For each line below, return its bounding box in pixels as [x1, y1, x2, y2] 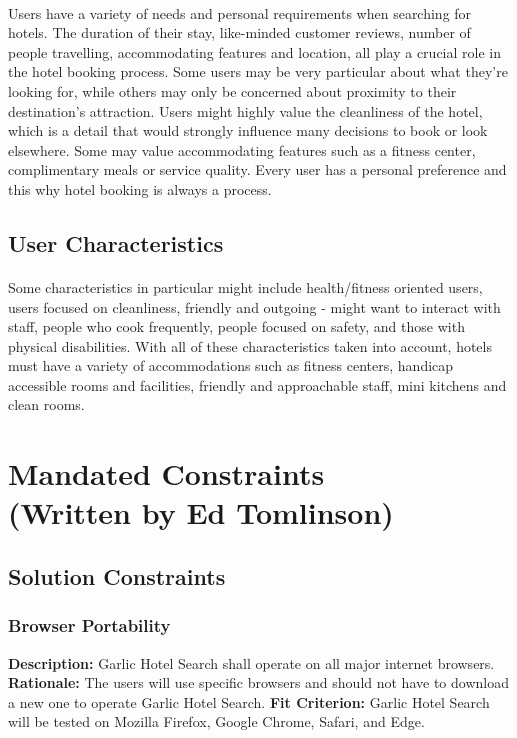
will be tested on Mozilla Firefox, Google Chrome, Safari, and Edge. [8, 711, 425, 732]
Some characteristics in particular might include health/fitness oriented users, [8, 276, 483, 297]
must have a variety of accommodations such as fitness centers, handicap [8, 355, 454, 376]
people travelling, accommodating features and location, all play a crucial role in [8, 41, 501, 62]
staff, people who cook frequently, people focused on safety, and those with [8, 316, 465, 337]
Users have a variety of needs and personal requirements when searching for [8, 2, 472, 23]
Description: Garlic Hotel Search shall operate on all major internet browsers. [8, 652, 495, 673]
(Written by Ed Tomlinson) [8, 492, 394, 533]
